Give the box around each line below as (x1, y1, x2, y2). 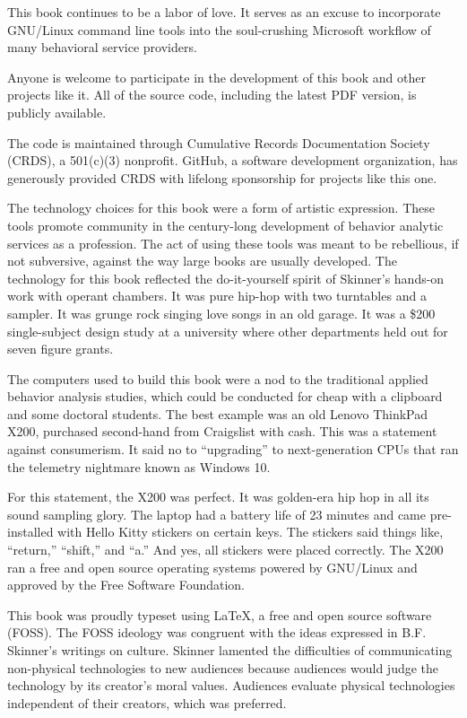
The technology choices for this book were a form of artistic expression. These (7, 198, 435, 217)
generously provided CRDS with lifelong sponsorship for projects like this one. (7, 168, 437, 187)
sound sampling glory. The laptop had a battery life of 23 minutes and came (7, 504, 426, 523)
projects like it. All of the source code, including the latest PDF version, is (7, 85, 417, 104)
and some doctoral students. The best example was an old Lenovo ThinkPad (7, 404, 428, 423)
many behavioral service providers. (7, 38, 197, 57)
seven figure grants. (7, 339, 114, 358)
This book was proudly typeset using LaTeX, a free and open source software (7, 605, 432, 624)
